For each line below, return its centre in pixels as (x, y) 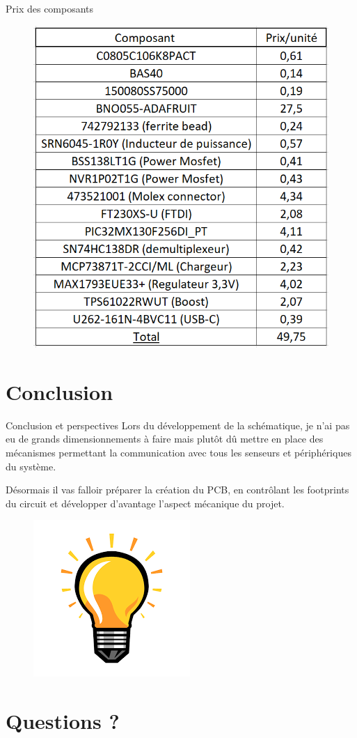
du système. (31, 466)
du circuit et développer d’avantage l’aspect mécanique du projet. (145, 503)
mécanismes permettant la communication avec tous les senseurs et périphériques (178, 452)
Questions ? (63, 721)
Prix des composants (50, 8)
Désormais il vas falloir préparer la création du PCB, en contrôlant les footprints (177, 490)
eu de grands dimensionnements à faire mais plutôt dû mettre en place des (165, 439)
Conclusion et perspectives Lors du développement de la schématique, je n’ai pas (178, 425)
